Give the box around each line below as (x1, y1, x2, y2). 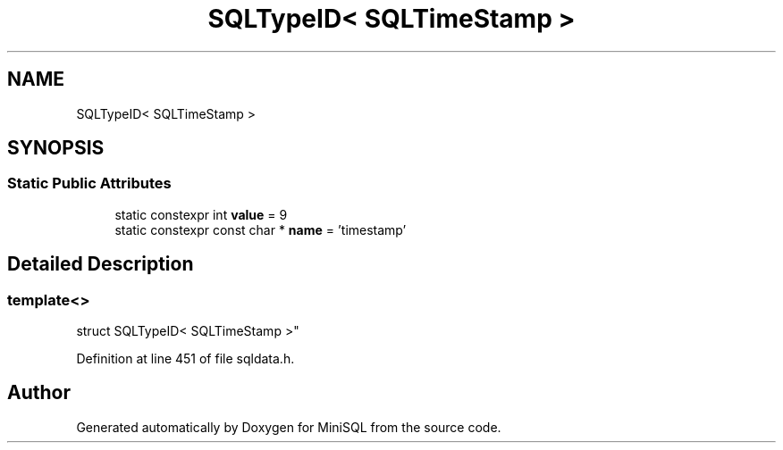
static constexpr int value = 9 (114, 206, 288, 222)
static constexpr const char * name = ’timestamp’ (114, 221, 407, 237)
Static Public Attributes (7, 174, 172, 193)
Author (7, 381, 71, 404)
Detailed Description (7, 253, 194, 276)
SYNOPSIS (7, 137, 105, 160)
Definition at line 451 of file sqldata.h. (76, 351, 295, 367)
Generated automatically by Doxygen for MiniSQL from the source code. (76, 419, 501, 435)
